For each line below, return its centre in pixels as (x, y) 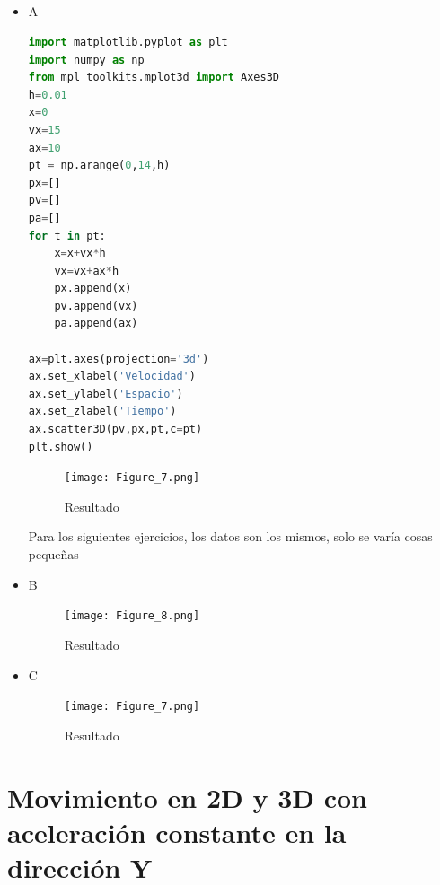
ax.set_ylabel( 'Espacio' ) (106, 394)
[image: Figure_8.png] (132, 616)
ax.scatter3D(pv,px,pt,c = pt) (115, 429)
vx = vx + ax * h (87, 271)
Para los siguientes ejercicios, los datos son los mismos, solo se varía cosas (230, 536)
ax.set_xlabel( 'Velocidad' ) (112, 377)
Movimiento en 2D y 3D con (187, 797)
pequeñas (53, 554)
